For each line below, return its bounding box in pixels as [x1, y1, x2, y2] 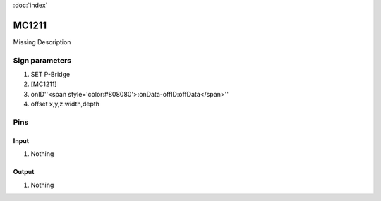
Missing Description [13, 37, 71, 46]
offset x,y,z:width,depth [30, 99, 100, 109]
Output [13, 168, 35, 176]
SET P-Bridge [30, 71, 71, 79]
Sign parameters [13, 55, 72, 65]
